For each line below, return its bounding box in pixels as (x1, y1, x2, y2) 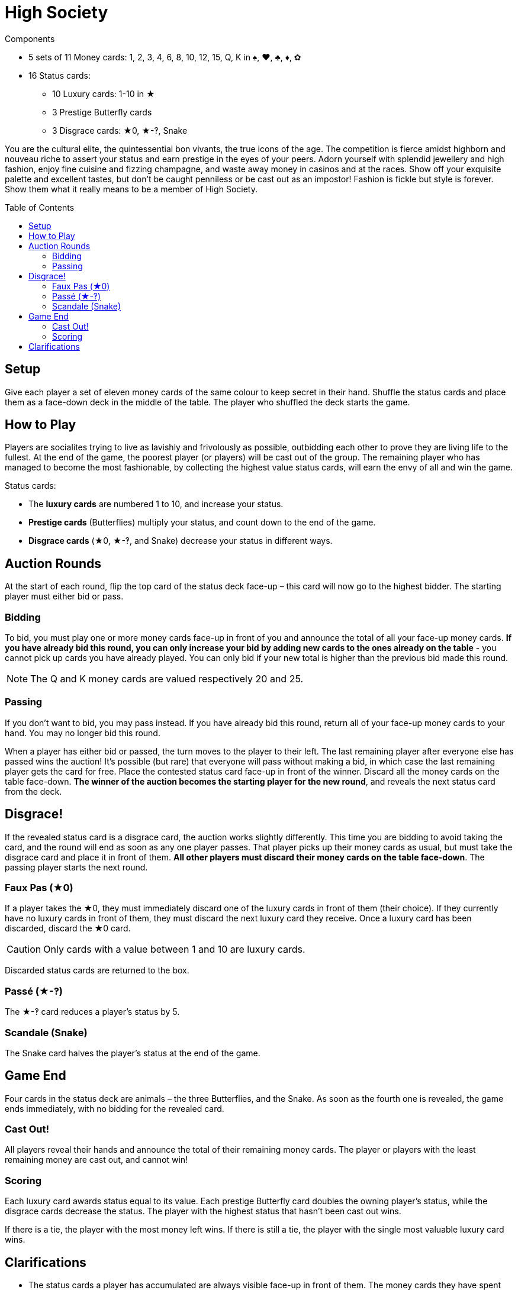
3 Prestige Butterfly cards (52, 107, 152, 117)
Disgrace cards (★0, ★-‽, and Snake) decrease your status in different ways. (28, 536, 333, 546)
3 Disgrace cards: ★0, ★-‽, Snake (52, 125, 188, 136)
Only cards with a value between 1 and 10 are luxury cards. (43, 943, 305, 956)
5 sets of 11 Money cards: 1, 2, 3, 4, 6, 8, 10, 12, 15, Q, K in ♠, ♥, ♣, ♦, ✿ (28, 51, 301, 62)
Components (5, 33, 55, 44)
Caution (7, 943, 41, 956)
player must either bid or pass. (5, 591, 124, 602)
